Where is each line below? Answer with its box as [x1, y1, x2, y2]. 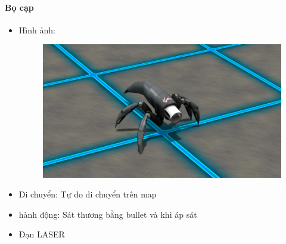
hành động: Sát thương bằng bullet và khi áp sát [18, 208, 197, 220]
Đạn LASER [18, 228, 65, 240]
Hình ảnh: [18, 23, 55, 36]
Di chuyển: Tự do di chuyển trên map [18, 188, 157, 200]
